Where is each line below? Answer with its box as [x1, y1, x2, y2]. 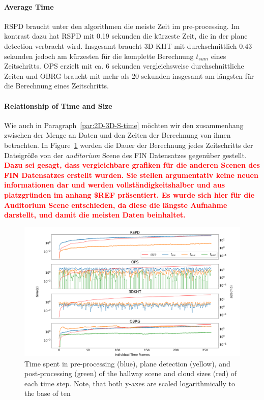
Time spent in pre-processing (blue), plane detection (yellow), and [24, 358, 230, 368]
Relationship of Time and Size [4, 100, 112, 111]
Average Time [4, 1, 54, 12]
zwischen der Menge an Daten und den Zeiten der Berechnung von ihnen [4, 130, 231, 140]
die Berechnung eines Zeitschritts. [4, 80, 109, 91]
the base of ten [24, 388, 71, 398]
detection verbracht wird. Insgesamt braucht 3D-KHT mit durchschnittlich [4, 40, 237, 51]
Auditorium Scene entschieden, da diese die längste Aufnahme [4, 199, 227, 210]
